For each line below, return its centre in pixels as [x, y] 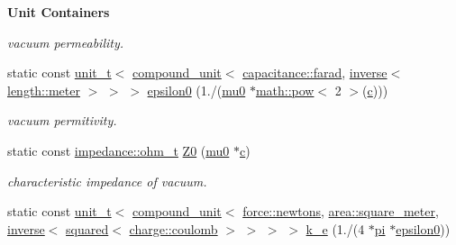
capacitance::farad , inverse [315, 73]
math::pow [285, 90]
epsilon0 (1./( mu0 [196, 90]
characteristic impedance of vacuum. [107, 181]
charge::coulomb [173, 228]
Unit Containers [59, 12]
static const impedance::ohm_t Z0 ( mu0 [119, 150]
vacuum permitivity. [62, 120]
